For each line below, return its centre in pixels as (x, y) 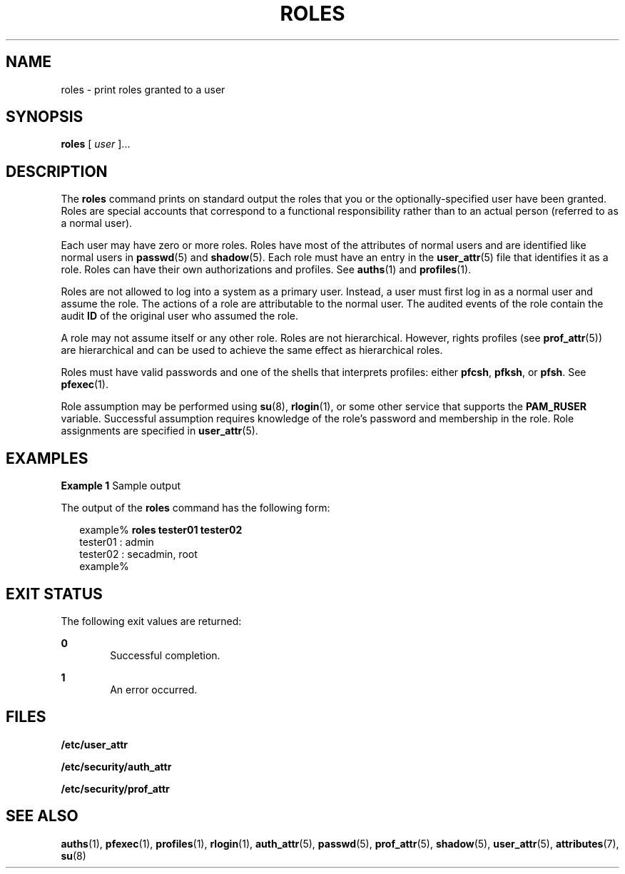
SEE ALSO (42, 816)
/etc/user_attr (95, 744)
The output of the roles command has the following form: (195, 508)
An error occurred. (154, 689)
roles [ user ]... (96, 144)
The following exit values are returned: (151, 621)
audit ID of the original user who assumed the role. (180, 316)
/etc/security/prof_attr (115, 788)
